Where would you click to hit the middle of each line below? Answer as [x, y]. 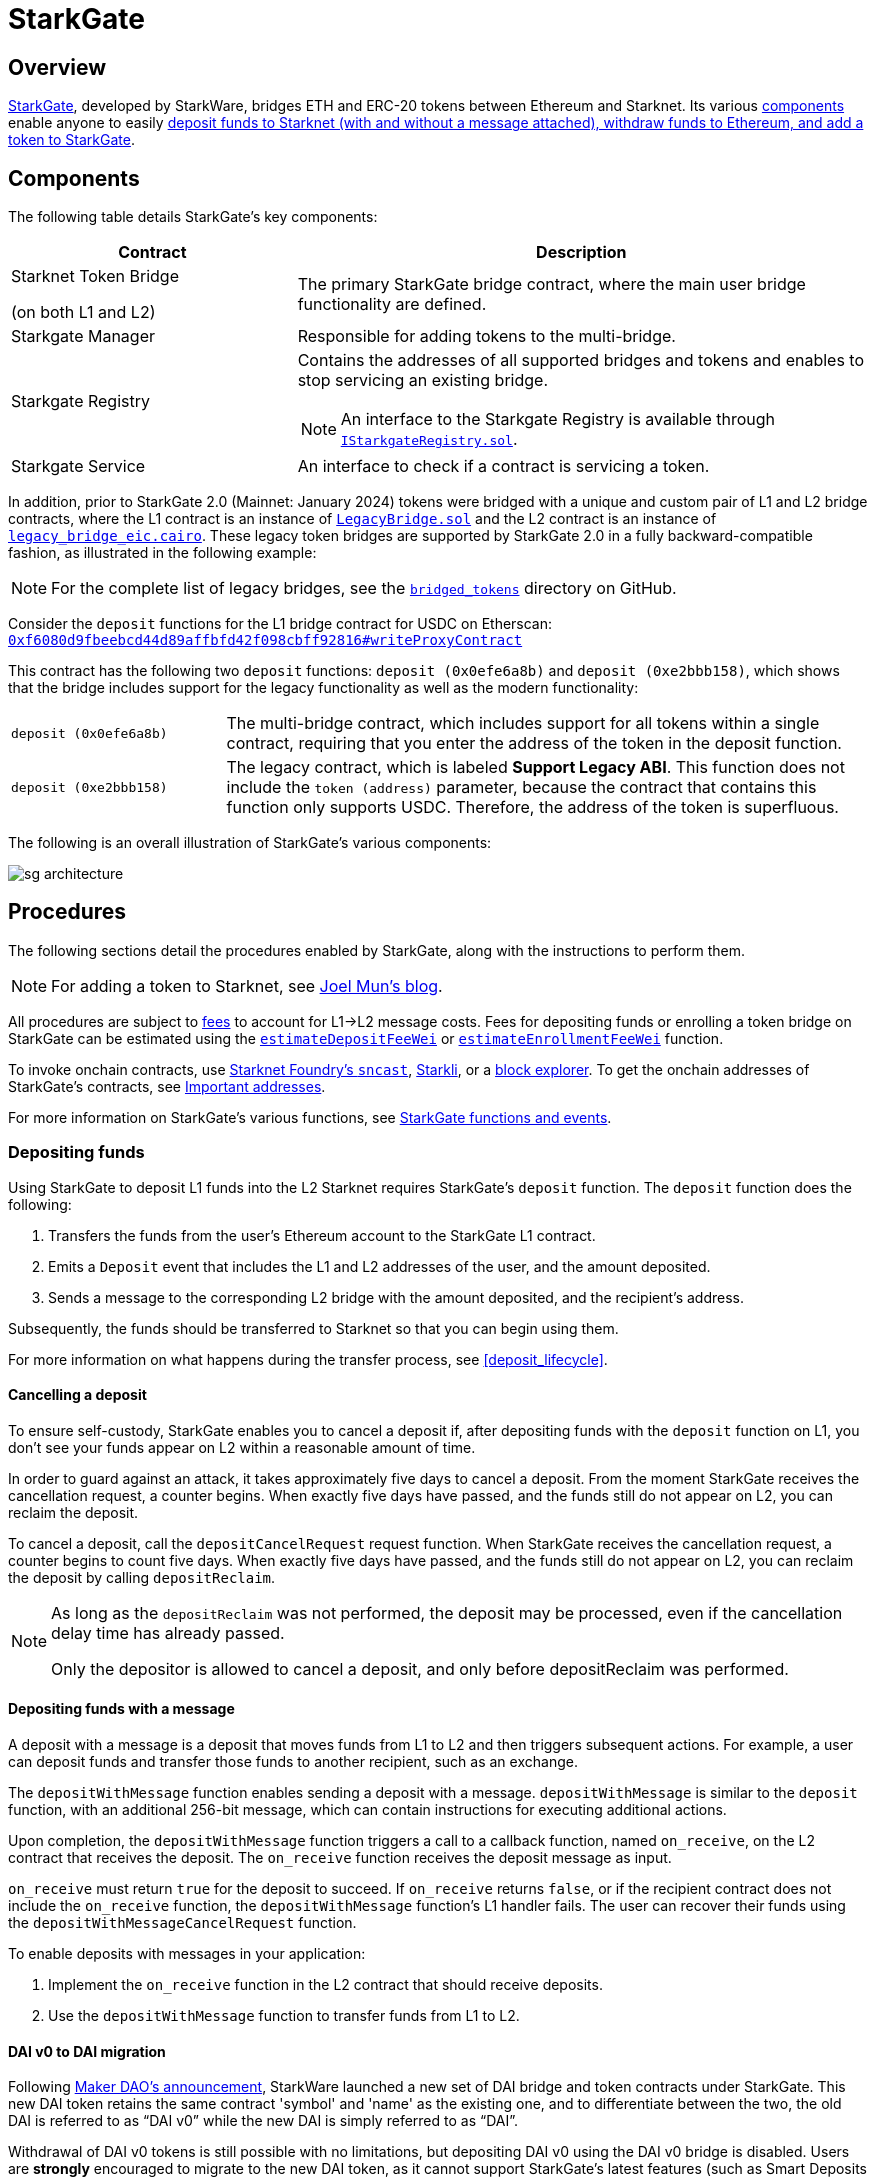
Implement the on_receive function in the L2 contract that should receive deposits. [325, 1985]
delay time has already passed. [168, 1632]
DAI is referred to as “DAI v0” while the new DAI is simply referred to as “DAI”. [263, 2121]
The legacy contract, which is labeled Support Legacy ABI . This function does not [535, 767]
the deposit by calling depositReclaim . [142, 1577]
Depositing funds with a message [121, 1709]
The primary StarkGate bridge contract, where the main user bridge [551, 284]
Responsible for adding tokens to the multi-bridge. [486, 336]
